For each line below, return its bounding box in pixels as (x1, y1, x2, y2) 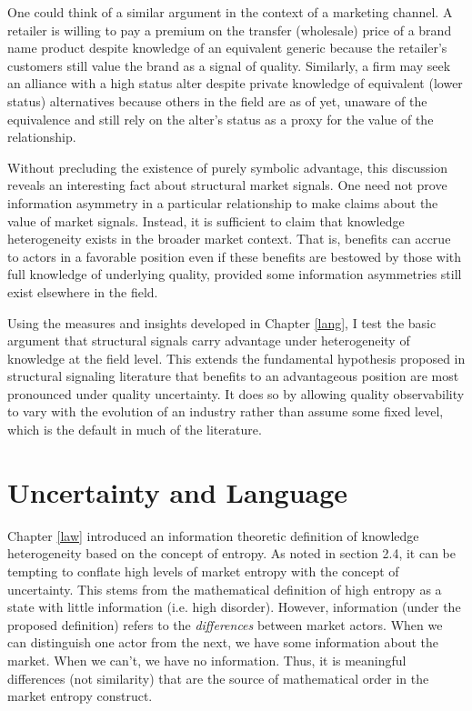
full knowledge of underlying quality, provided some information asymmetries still (7, 265, 462, 284)
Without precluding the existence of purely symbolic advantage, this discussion (7, 157, 447, 176)
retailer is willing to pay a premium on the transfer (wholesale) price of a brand (7, 20, 452, 39)
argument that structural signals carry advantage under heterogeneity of (7, 331, 410, 350)
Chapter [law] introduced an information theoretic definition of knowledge (7, 526, 419, 545)
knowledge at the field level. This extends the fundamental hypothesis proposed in (7, 348, 466, 367)
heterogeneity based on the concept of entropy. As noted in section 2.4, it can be (7, 544, 457, 563)
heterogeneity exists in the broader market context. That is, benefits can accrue (7, 229, 451, 248)
